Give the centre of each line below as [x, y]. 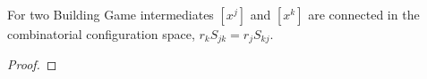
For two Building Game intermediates [111, 14]
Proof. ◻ [32, 64]
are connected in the [364, 14]
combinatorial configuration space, [101, 34]
